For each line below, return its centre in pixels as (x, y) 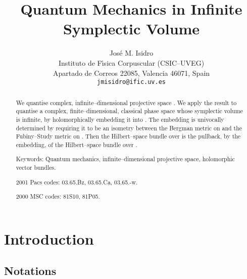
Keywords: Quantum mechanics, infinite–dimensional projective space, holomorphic (125, 159)
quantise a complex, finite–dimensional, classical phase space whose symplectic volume (129, 111)
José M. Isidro (131, 53)
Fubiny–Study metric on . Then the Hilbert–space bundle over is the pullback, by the (128, 136)
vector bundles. (36, 168)
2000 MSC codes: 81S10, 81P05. (58, 196)
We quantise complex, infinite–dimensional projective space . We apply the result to (126, 102)
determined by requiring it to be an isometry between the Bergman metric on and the (129, 128)
